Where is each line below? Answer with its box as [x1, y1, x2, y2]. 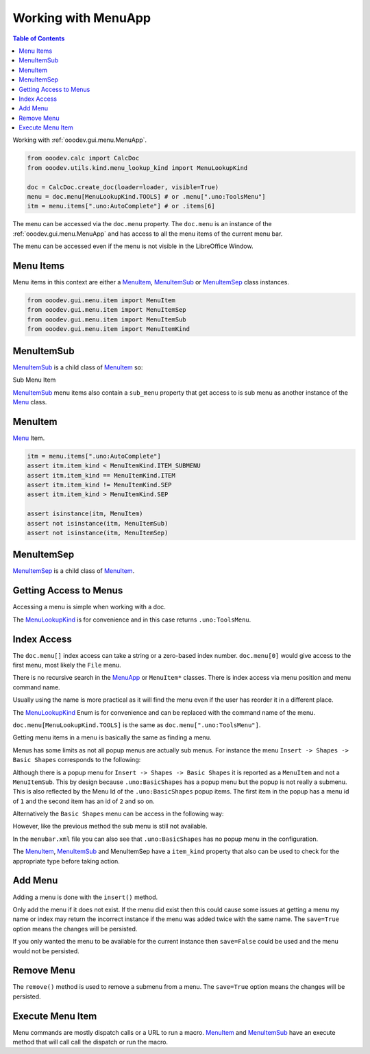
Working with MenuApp [12, 10, 151, 25]
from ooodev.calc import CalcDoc [27, 154, 140, 162]
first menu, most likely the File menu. [12, 661, 121, 669]
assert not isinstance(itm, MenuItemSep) [27, 528, 169, 537]
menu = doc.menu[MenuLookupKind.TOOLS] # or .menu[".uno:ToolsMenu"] [27, 193, 266, 200]
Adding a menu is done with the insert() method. [12, 893, 158, 901]
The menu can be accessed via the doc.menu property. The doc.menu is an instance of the [12, 220, 272, 228]
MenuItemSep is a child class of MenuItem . [12, 567, 135, 575]
